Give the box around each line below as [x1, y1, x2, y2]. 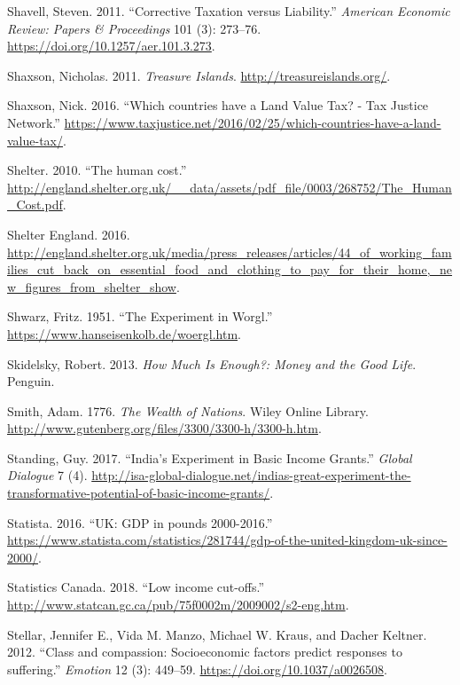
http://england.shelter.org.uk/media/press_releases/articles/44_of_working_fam [7, 242, 452, 261]
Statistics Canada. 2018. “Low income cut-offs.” [7, 578, 265, 596]
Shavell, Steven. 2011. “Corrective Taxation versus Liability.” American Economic [7, 2, 450, 20]
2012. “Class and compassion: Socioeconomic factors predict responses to [7, 642, 402, 661]
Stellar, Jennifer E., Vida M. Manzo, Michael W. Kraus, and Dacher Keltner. [7, 625, 427, 643]
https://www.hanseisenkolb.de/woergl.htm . [7, 324, 241, 342]
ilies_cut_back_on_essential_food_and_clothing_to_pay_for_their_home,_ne [7, 260, 453, 279]
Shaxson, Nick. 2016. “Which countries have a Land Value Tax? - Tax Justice [7, 96, 429, 114]
